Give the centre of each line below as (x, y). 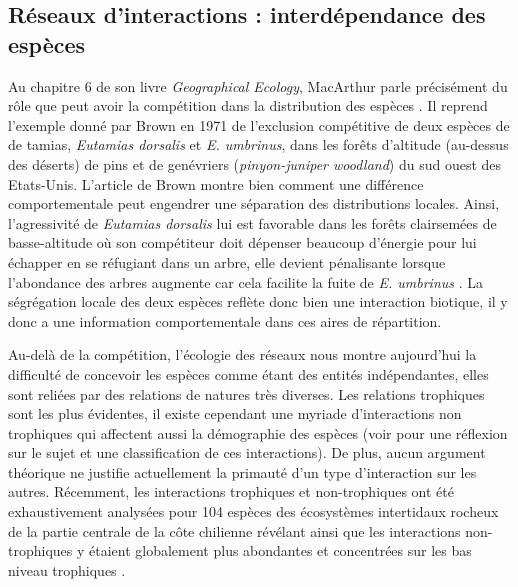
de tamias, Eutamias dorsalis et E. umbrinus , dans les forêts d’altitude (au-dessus (258, 144)
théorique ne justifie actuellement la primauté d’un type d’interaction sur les (242, 471)
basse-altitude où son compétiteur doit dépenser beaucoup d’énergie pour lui (242, 242)
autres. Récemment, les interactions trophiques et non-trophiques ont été (231, 491)
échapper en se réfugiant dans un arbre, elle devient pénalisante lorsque (227, 261)
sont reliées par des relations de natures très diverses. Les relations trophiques (246, 393)
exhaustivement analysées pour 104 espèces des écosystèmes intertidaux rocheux (253, 511)
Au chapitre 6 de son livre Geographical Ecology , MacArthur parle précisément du (258, 85)
